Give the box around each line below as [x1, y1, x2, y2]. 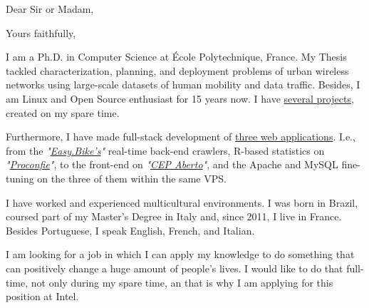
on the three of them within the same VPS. [37, 170, 227, 185]
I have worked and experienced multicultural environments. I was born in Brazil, [6, 195, 358, 210]
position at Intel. [6, 289, 79, 304]
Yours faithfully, [6, 25, 76, 40]
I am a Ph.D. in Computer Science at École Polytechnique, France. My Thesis [6, 49, 347, 64]
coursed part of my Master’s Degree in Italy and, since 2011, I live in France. [6, 209, 342, 224]
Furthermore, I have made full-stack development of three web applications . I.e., [6, 129, 355, 144]
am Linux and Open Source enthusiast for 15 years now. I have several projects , [6, 91, 354, 106]
